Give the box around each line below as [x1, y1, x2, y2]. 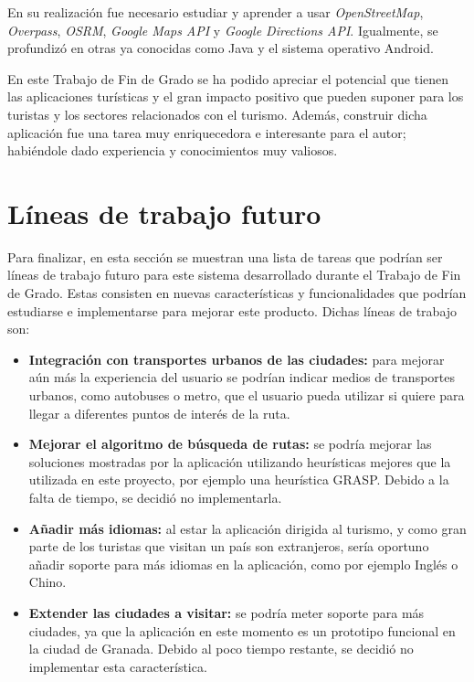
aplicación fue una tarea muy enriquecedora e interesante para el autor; [7, 123, 406, 142]
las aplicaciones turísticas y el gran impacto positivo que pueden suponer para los [7, 87, 464, 106]
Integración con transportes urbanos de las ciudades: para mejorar [28, 349, 445, 368]
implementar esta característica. [28, 656, 207, 676]
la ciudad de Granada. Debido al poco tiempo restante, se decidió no [28, 639, 414, 658]
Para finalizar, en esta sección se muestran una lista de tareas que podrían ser [7, 247, 443, 266]
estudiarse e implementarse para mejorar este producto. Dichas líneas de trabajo [7, 301, 458, 320]
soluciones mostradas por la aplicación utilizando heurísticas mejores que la [28, 452, 451, 471]
